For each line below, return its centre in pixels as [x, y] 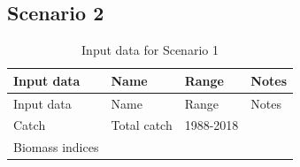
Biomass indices [56, 147]
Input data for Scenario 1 [150, 50]
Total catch [142, 125]
